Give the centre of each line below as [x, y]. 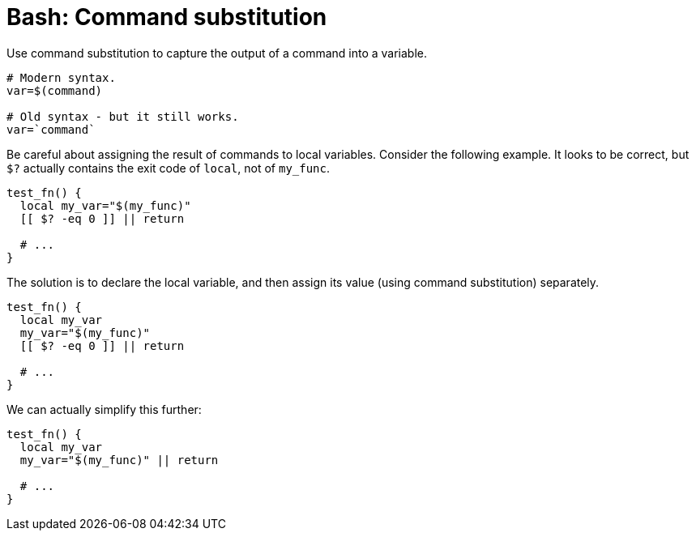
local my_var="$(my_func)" [105, 205]
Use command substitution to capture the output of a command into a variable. [217, 53]
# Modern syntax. [61, 77]
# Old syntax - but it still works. [123, 116]
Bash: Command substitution [167, 17]
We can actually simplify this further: [104, 409]
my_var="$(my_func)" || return [119, 460]
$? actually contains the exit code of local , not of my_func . [169, 168]
